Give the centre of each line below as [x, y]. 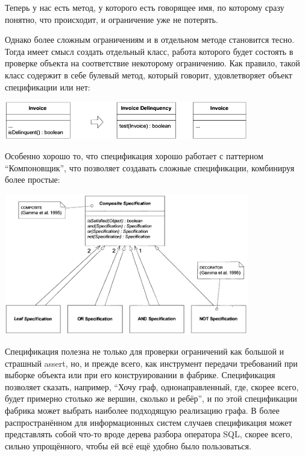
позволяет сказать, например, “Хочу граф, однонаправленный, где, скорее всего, [152, 386]
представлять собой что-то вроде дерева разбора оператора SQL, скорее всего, [149, 434]
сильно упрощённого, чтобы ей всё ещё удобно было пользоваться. [128, 445]
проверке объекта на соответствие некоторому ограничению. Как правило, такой [152, 63]
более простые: [33, 179]
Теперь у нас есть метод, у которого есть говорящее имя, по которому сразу [145, 7]
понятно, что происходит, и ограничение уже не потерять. [112, 19]
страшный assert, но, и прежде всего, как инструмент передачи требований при [151, 363]
